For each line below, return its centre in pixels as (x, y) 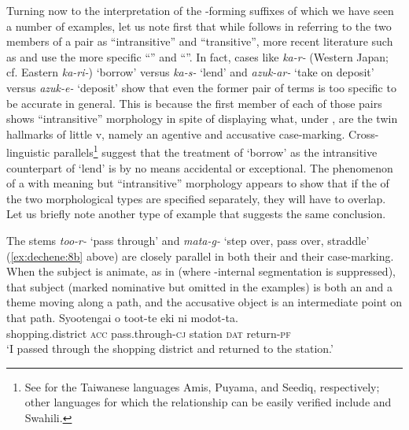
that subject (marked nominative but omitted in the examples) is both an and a (200, 286)
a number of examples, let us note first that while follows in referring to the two (199, 26)
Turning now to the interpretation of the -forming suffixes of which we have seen (200, 10)
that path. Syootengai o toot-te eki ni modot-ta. (122, 317)
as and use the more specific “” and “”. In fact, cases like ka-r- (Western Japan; (197, 56)
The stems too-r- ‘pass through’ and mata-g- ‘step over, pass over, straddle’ (188, 240)
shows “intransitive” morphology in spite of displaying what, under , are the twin (202, 119)
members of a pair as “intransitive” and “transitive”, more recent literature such (200, 41)
